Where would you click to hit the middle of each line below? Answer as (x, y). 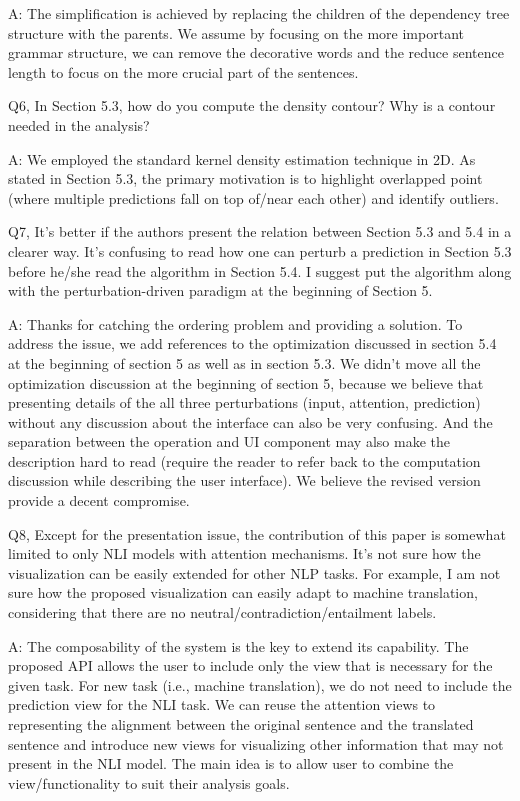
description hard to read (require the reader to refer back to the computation (244, 460)
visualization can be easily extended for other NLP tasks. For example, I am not (254, 572)
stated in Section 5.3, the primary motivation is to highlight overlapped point (245, 178)
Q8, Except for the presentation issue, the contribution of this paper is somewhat (257, 533)
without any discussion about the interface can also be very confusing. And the (250, 421)
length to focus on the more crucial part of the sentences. (183, 71)
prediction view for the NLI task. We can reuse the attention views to (222, 704)
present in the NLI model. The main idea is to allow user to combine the (231, 763)
